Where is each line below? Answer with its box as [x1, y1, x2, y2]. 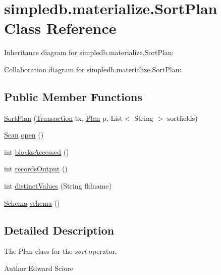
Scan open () [4, 129, 44, 140]
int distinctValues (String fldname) [4, 180, 112, 191]
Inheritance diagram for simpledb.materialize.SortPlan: [4, 47, 174, 58]
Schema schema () [4, 197, 60, 208]
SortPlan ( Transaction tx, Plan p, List [4, 112, 123, 123]
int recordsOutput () [4, 163, 68, 174]
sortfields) [167, 112, 198, 123]
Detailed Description [4, 222, 115, 238]
